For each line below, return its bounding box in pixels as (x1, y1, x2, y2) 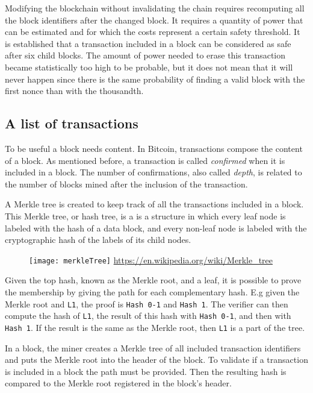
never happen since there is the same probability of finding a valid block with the (5, 72, 305, 85)
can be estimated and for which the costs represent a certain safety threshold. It (5, 25, 300, 38)
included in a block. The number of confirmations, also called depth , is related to (5, 166, 302, 178)
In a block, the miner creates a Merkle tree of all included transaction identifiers (5, 341, 301, 354)
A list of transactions (5, 114, 138, 133)
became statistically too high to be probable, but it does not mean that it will (5, 60, 293, 73)
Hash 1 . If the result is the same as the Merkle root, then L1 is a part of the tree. (5, 321, 305, 333)
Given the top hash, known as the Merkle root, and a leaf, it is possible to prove (5, 274, 302, 286)
